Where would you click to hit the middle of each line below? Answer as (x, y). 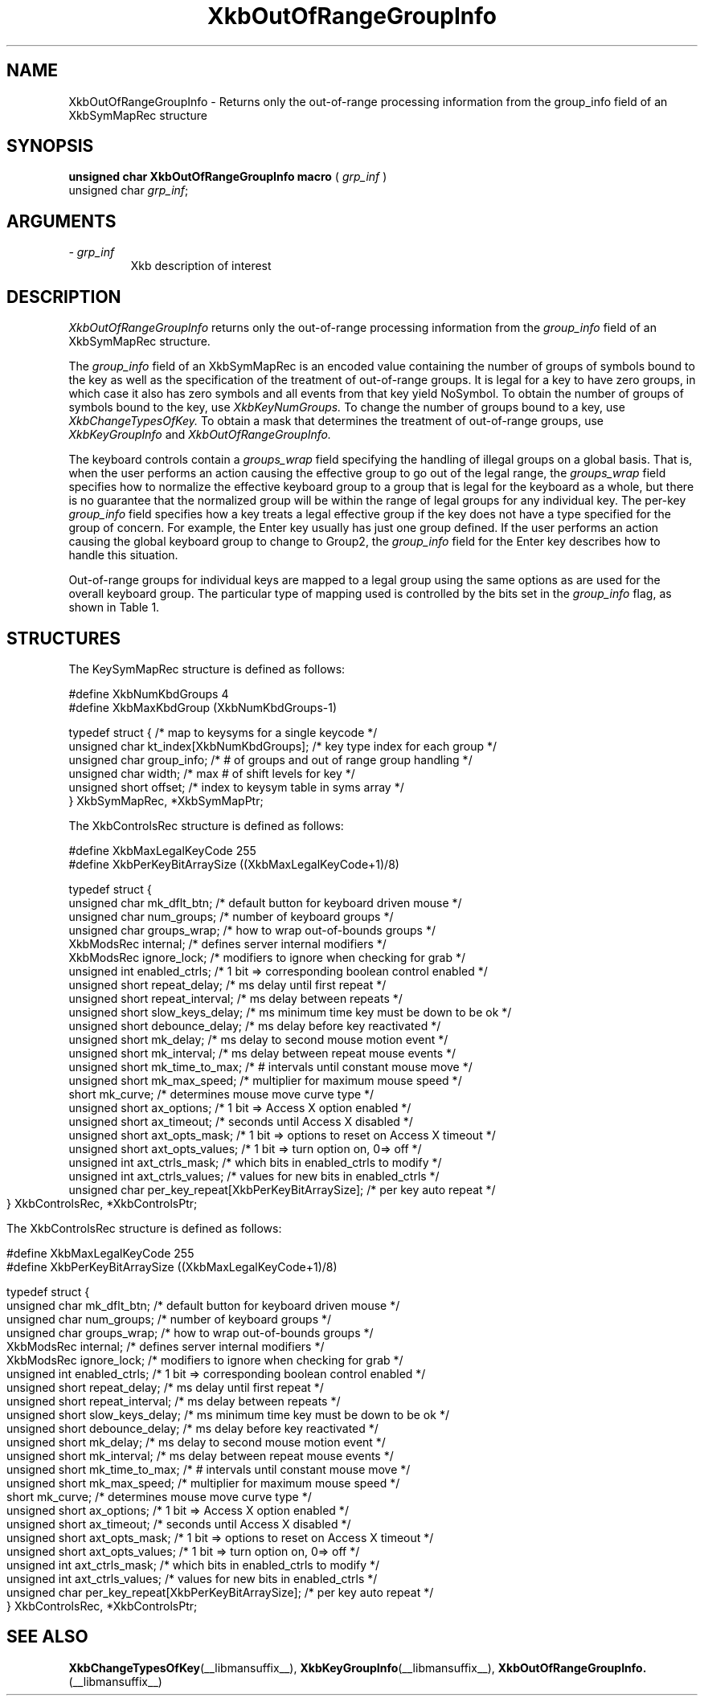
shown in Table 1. (114, 608)
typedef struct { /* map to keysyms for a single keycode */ (223, 732)
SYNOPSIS (50, 146)
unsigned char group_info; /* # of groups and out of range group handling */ (270, 759)
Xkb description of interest (201, 266)
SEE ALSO (47, 1637)
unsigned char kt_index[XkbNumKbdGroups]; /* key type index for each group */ (283, 746)
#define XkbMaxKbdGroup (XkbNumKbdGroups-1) (203, 707)
